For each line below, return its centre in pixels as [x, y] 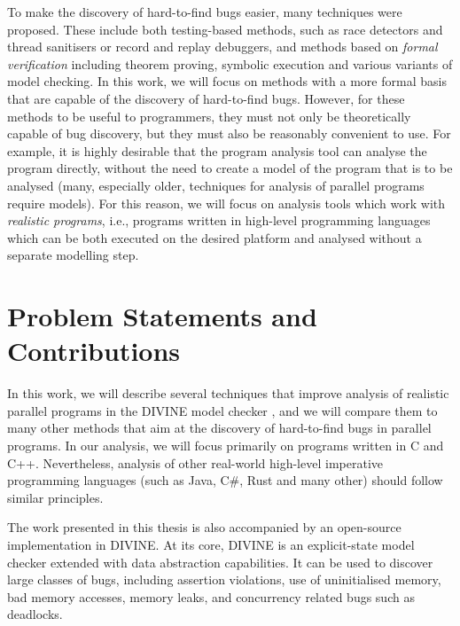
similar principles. [55, 497]
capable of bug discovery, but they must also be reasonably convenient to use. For [229, 133]
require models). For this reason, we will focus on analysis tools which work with [226, 203]
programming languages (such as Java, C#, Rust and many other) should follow [225, 480]
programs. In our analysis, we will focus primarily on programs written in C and [226, 445]
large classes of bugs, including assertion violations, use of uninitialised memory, [224, 579]
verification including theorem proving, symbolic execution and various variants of [230, 63]
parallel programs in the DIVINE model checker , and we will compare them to [222, 410]
